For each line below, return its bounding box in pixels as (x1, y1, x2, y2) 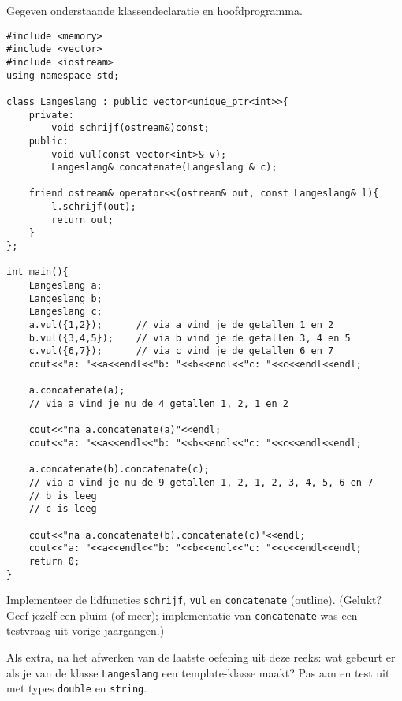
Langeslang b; (28, 293, 102, 304)
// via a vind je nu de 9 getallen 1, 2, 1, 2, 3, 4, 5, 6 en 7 (28, 476, 374, 488)
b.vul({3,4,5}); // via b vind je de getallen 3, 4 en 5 (28, 332, 351, 344)
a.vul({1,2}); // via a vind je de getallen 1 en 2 (28, 319, 334, 331)
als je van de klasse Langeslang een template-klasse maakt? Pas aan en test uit (6, 664, 390, 680)
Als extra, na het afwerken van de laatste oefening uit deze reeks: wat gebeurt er (6, 649, 396, 666)
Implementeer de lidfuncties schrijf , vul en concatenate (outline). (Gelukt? (6, 591, 382, 608)
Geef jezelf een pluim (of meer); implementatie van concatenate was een (6, 606, 358, 623)
